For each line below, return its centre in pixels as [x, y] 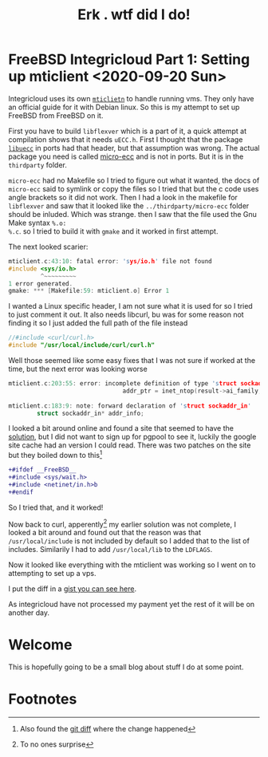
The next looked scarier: [48, 246]
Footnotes [43, 699]
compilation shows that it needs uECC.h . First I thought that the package [126, 139]
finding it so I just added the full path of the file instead [98, 323]
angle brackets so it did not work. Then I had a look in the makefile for [123, 197]
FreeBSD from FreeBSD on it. [56, 115]
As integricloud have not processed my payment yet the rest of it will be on [132, 605]
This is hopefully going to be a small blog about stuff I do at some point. [126, 667]
